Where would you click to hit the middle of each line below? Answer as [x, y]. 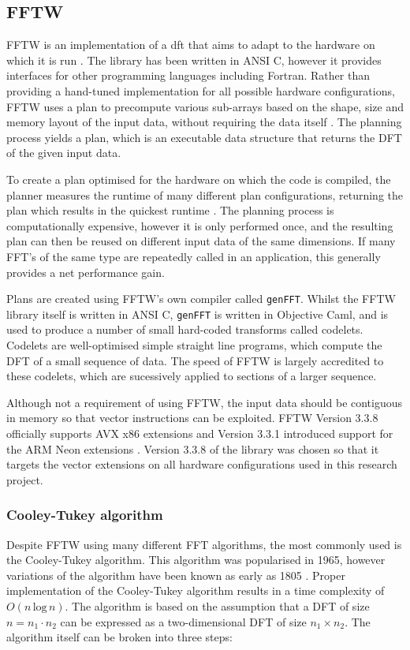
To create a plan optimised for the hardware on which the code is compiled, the [199, 179]
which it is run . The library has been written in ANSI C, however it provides [194, 60]
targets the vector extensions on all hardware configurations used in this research [202, 464]
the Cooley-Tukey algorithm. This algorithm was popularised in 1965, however [196, 560]
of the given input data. [64, 153]
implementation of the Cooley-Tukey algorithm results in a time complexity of [196, 590]
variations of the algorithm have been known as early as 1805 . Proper [176, 575]
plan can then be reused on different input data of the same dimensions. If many [201, 241]
